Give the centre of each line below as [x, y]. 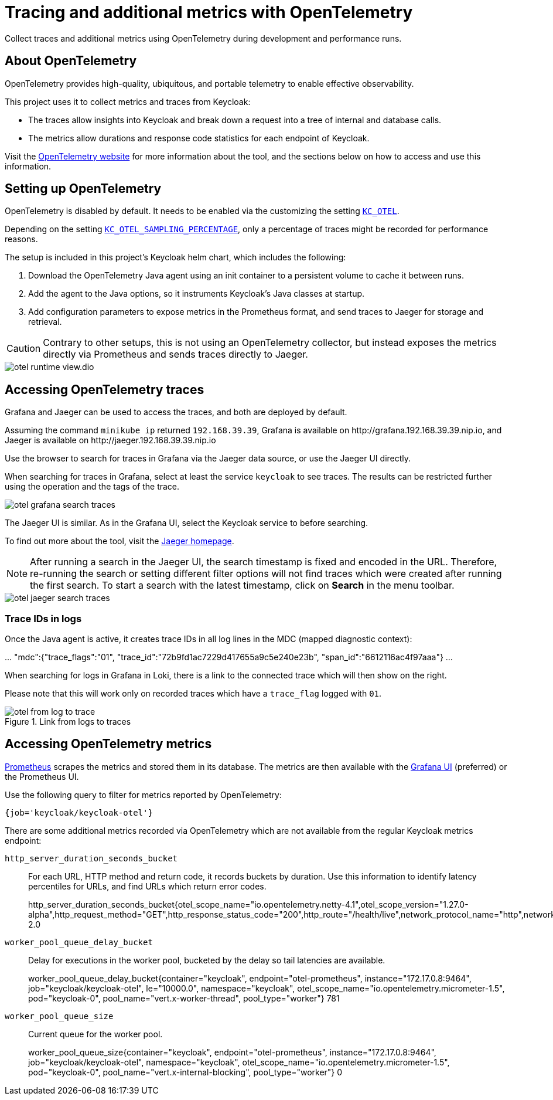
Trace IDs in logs [43, 618]
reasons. [21, 239]
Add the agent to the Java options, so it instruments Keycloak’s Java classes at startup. [197, 294]
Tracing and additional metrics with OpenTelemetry [209, 12]
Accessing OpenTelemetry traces [105, 389]
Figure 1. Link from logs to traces [68, 722]
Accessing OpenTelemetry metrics [108, 744]
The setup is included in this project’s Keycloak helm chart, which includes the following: [175, 257]
